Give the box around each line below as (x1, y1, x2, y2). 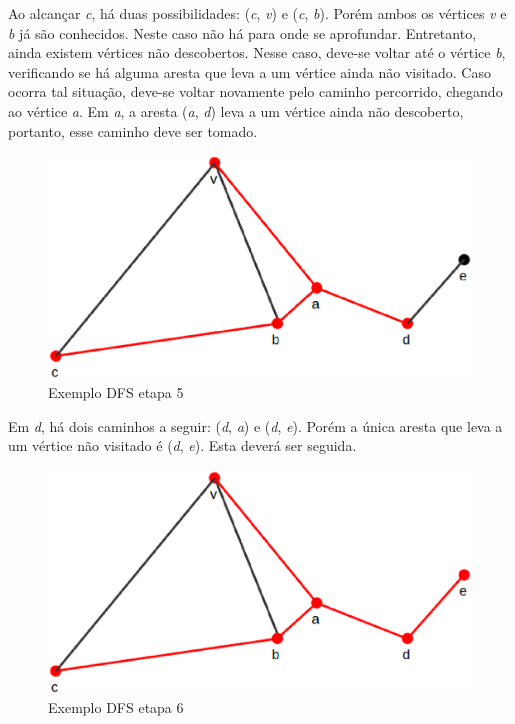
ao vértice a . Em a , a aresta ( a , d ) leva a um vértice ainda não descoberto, (8, 100, 464, 121)
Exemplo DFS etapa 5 (48, 382, 184, 403)
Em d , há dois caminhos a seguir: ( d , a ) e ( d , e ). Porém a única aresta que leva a (8, 415, 503, 436)
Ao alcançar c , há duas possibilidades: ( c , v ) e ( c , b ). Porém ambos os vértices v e (8, 3, 507, 23)
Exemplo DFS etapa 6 (48, 697, 184, 718)
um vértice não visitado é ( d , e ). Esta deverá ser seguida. (8, 435, 357, 456)
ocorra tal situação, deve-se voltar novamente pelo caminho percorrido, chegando (8, 81, 503, 102)
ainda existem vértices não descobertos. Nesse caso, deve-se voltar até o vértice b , (8, 42, 506, 63)
